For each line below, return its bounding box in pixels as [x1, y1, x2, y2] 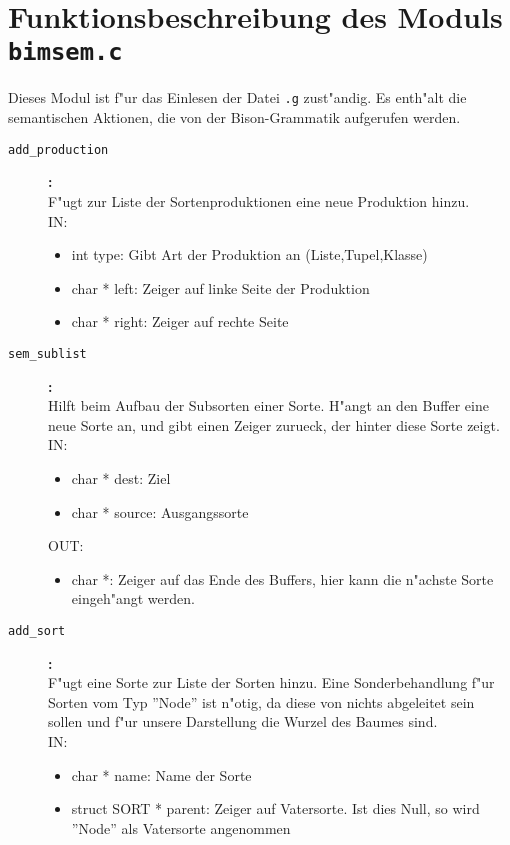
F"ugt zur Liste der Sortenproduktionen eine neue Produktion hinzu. [48, 190, 470, 211]
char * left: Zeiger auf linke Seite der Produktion [71, 277, 370, 298]
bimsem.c [8, 38, 123, 67]
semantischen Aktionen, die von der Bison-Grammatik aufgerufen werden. [8, 107, 461, 128]
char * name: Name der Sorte [71, 764, 252, 785]
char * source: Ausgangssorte [71, 501, 249, 522]
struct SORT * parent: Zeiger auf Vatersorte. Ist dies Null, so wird [71, 798, 480, 819]
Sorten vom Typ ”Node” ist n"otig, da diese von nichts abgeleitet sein [48, 691, 475, 712]
